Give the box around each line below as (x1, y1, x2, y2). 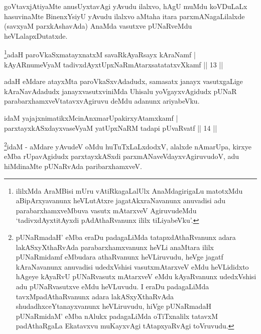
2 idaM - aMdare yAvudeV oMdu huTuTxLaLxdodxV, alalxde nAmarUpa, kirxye (4, 140, 251, 151)
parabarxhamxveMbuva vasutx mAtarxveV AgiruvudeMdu (16, 205, 197, 215)
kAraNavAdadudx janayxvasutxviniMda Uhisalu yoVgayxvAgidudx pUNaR (4, 86, 237, 96)
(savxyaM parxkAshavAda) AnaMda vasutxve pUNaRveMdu (4, 21, 192, 31)
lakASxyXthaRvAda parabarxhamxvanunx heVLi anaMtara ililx (16, 241, 214, 252)
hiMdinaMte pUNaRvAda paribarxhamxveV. (4, 161, 142, 172)
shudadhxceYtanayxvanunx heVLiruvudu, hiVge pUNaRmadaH (16, 301, 211, 311)
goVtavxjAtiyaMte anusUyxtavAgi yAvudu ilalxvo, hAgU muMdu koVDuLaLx (4, 1, 247, 11)
